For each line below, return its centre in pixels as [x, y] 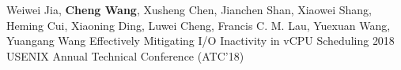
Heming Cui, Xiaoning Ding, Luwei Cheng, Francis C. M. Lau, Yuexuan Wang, [199, 25]
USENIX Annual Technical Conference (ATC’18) [125, 55]
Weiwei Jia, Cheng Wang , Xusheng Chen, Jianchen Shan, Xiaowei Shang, [189, 9]
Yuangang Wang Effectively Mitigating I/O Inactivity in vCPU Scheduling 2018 [200, 41]
